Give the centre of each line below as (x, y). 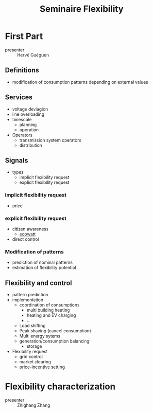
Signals (17, 160)
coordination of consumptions (49, 305)
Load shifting (33, 326)
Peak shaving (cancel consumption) (55, 331)
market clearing (35, 362)
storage (34, 346)
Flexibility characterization (60, 386)
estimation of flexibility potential (44, 268)
